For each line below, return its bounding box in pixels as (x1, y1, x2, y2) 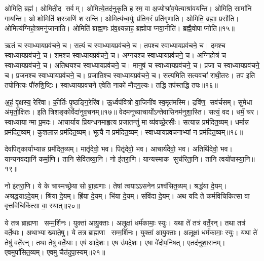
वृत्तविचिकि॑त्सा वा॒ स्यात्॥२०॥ (5, 200, 81, 211)
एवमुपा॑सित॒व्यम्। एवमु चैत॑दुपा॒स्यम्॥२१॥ (5, 247, 105, 257)
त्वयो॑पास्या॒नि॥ (219, 153, 255, 164)
